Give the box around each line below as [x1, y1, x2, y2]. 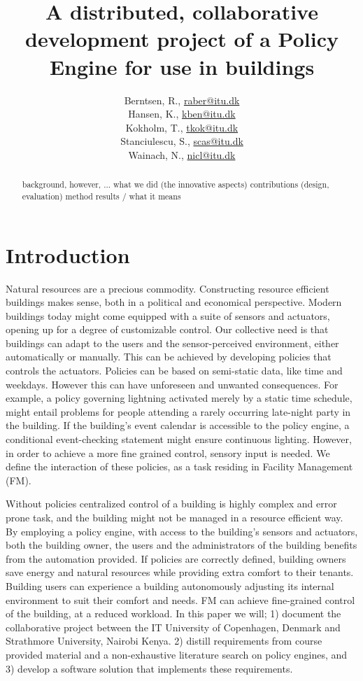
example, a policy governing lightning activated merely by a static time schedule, [6, 391, 353, 405]
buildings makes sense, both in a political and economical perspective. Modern [6, 295, 342, 309]
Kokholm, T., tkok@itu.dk [125, 120, 239, 134]
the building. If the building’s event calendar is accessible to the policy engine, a [6, 418, 350, 433]
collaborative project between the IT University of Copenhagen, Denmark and [6, 619, 341, 634]
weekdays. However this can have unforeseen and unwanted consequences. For [6, 377, 339, 391]
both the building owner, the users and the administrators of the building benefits [6, 538, 357, 552]
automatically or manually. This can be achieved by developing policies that [6, 349, 332, 364]
